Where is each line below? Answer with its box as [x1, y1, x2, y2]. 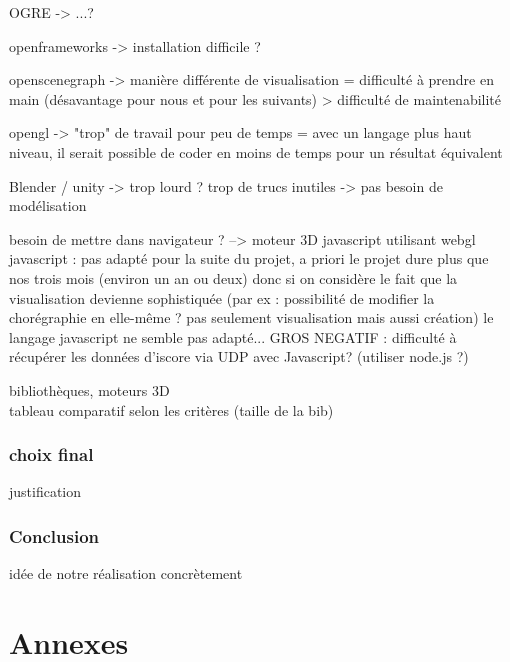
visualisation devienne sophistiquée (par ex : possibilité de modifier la [9, 287, 435, 308]
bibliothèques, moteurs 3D [9, 379, 170, 400]
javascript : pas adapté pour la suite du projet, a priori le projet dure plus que [9, 248, 489, 269]
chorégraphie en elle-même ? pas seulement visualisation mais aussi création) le [9, 307, 494, 328]
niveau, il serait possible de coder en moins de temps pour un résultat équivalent [9, 141, 503, 162]
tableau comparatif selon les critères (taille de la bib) [9, 399, 334, 420]
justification [9, 481, 82, 502]
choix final [9, 442, 94, 467]
